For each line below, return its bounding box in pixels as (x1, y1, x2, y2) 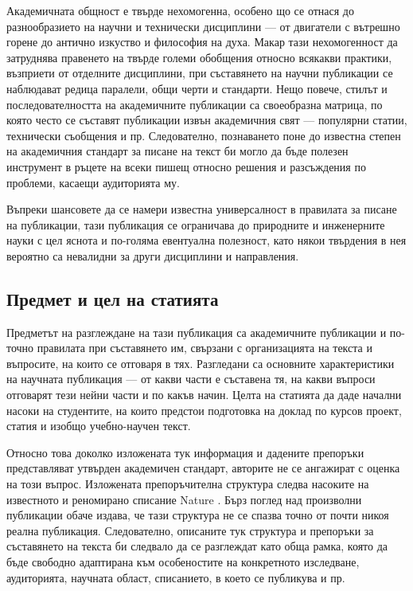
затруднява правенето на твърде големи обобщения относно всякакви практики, (6, 49, 392, 65)
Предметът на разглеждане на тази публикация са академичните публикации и (6, 323, 387, 340)
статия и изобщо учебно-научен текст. (6, 417, 191, 434)
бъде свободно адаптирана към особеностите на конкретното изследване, (6, 554, 360, 570)
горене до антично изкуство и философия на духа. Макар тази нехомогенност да (6, 33, 398, 50)
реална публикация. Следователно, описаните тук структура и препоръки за (6, 522, 374, 538)
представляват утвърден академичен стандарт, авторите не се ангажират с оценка (6, 460, 400, 476)
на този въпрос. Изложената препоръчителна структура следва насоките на (6, 476, 369, 492)
